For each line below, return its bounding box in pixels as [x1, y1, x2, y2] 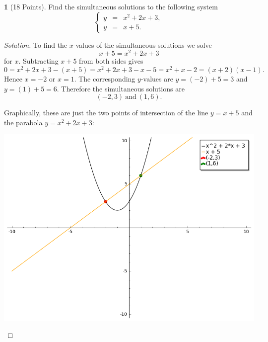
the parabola [4, 117, 43, 127]
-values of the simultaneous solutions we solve [73, 39, 212, 50]
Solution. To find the [4, 39, 67, 50]
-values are [140, 73, 173, 84]
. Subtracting [18, 56, 59, 66]
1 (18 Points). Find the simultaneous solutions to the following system [4, 1, 218, 11]
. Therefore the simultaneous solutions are [57, 83, 185, 93]
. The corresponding [74, 73, 135, 84]
